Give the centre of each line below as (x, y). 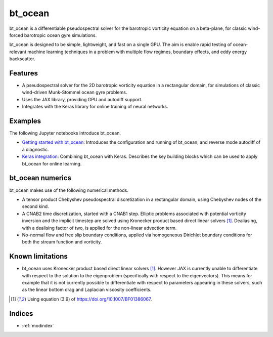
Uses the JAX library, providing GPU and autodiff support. (82, 99)
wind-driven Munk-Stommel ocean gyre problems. (75, 92)
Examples (25, 121)
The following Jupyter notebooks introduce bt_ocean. (65, 133)
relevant (18, 52)
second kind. (35, 206)
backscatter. (22, 59)
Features (24, 73)
